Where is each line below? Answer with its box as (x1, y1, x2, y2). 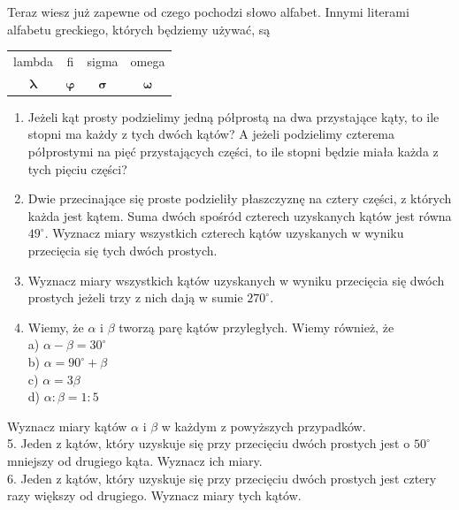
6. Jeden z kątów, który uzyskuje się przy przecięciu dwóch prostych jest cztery (7, 468, 437, 487)
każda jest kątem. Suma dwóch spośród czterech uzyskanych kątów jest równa (27, 206, 452, 225)
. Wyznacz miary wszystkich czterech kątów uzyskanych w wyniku (44, 224, 404, 242)
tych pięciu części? (27, 159, 127, 178)
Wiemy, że (27, 317, 84, 336)
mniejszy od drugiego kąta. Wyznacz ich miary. (7, 451, 263, 469)
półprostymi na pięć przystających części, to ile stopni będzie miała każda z (27, 142, 439, 161)
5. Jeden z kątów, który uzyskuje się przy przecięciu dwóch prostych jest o (7, 434, 410, 453)
